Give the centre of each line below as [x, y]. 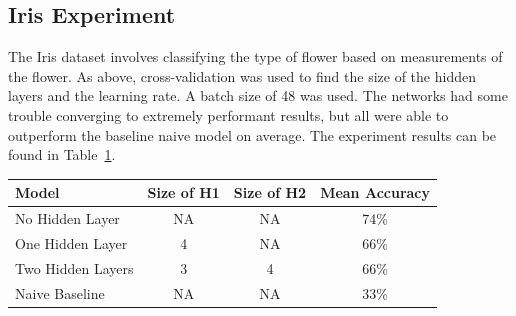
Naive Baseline [60, 292]
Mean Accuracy [375, 192]
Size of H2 [270, 192]
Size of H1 [183, 192]
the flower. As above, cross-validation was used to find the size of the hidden [242, 75]
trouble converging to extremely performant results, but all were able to [228, 114]
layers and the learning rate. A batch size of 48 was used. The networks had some [258, 95]
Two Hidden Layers [74, 267]
